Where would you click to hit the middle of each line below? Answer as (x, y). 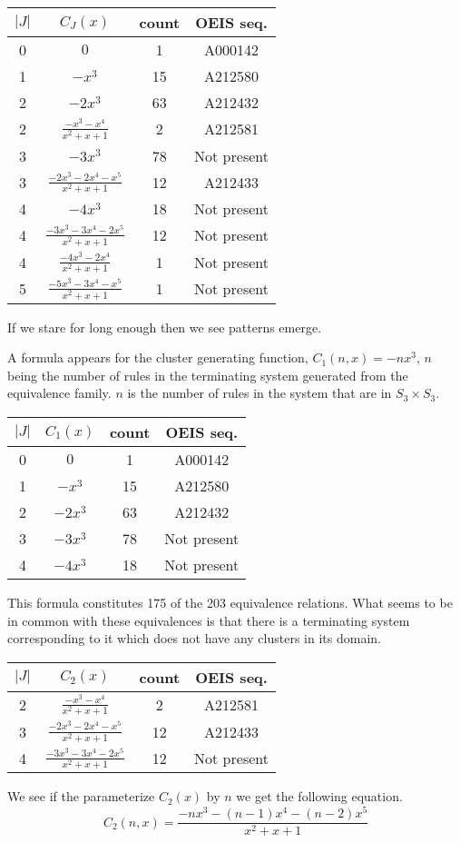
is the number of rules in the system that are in (259, 393)
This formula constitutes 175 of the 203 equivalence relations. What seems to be (230, 603)
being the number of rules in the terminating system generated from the (208, 375)
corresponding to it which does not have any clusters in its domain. (194, 638)
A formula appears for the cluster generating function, (158, 357)
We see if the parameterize (81, 796)
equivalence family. (59, 393)
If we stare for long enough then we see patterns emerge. (165, 327)
